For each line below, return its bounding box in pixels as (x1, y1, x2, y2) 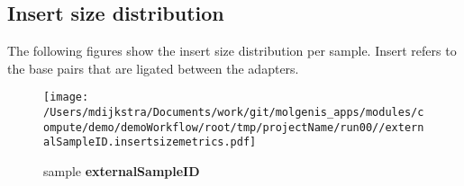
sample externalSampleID (43, 162, 200, 181)
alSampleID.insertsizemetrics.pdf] (43, 136, 257, 149)
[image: (43, 91, 89, 104)
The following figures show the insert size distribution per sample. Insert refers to (7, 41, 457, 60)
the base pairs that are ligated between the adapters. (7, 58, 299, 77)
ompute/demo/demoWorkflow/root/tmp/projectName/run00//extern (43, 120, 424, 134)
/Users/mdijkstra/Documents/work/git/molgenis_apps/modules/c (43, 106, 424, 120)
